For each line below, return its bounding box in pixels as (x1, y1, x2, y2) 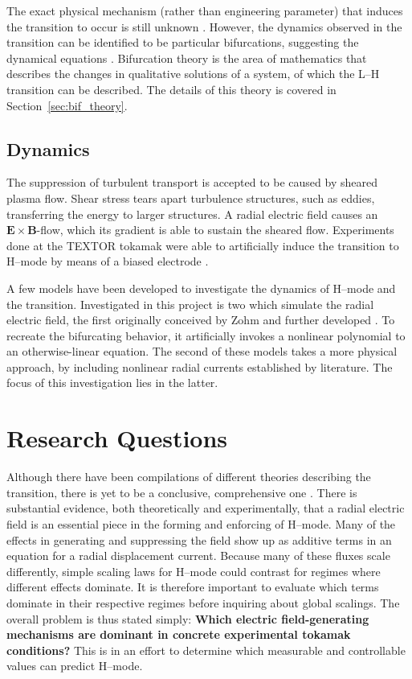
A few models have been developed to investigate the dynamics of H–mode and (6, 279, 396, 296)
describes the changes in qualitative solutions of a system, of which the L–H (6, 65, 380, 82)
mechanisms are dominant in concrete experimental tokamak (6, 626, 351, 643)
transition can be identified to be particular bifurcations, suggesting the (6, 34, 359, 51)
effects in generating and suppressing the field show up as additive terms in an (6, 531, 392, 548)
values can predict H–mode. (6, 657, 143, 674)
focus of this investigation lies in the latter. (6, 374, 218, 391)
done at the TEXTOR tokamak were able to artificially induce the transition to (6, 237, 399, 253)
